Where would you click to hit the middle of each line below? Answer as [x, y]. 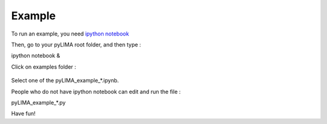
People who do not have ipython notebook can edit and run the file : [96, 91]
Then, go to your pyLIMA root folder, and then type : [76, 45]
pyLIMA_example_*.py [38, 102]
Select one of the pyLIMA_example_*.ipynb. [65, 81]
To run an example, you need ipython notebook [70, 34]
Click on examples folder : [44, 67]
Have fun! [23, 114]
